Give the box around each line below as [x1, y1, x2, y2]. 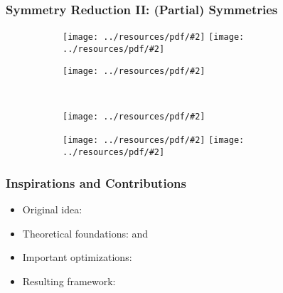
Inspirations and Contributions [6, 174, 186, 191]
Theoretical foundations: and [22, 225, 149, 240]
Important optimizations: [22, 250, 132, 265]
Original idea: [22, 201, 82, 216]
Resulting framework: [22, 273, 116, 288]
